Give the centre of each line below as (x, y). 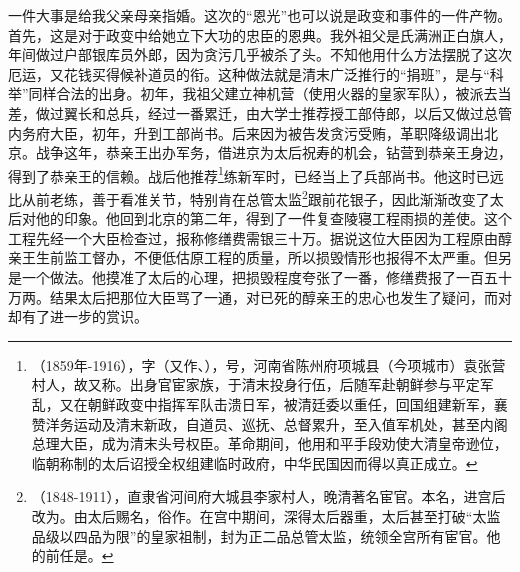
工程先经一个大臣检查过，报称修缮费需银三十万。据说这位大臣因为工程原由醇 (260, 237)
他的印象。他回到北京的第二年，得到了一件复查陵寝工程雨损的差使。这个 (273, 218)
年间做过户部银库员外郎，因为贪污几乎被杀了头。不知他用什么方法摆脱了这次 (260, 54)
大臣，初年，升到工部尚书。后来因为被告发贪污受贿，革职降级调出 (266, 132)
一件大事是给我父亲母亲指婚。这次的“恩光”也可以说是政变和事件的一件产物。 (260, 15)
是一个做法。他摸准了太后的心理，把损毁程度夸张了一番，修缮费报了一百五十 (260, 277)
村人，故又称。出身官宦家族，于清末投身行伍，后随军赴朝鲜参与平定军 (262, 384)
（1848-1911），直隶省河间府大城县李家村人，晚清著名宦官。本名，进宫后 (268, 496)
